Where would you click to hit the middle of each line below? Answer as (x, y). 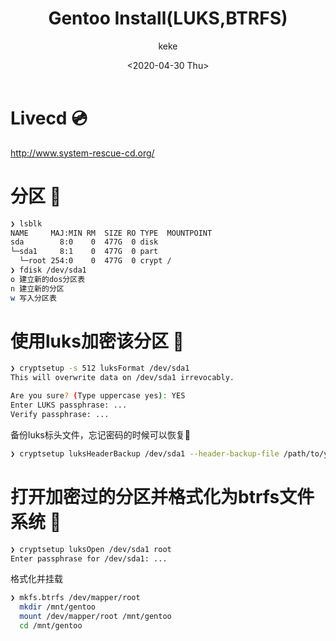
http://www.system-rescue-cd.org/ (82, 153)
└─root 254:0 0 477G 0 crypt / (95, 261)
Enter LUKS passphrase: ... (69, 405)
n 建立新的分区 (37, 288)
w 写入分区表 (33, 298)
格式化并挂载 (36, 579)
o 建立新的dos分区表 (48, 279)
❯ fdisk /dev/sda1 (48, 270)
